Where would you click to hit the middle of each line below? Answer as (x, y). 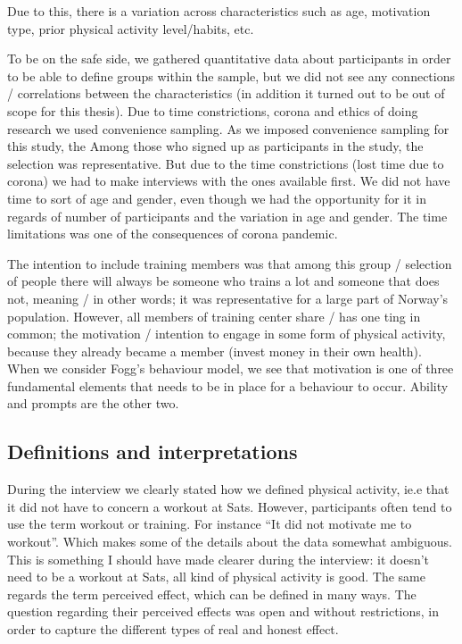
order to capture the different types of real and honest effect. (173, 629)
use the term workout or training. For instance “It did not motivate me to (210, 524)
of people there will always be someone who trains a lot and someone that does (223, 281)
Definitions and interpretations (153, 452)
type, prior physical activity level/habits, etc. (131, 28)
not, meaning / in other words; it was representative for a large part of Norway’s (228, 298)
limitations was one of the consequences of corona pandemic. (173, 234)
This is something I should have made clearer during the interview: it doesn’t (219, 559)
